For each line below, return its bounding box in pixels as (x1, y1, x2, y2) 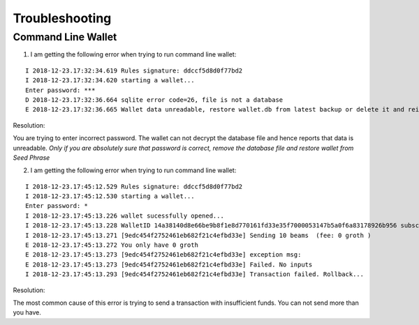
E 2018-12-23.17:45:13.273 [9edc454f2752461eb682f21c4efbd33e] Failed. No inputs (25, 260, 313, 269)
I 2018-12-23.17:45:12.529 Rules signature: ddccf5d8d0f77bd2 (25, 182, 243, 190)
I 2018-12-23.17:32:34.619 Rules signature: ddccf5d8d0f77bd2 (25, 66, 243, 75)
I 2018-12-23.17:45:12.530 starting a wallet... (25, 192, 195, 200)
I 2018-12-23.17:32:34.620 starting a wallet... (25, 77, 195, 84)
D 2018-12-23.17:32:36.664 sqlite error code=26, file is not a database (25, 96, 284, 104)
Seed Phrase (13, 153, 50, 162)
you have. (13, 308, 41, 317)
